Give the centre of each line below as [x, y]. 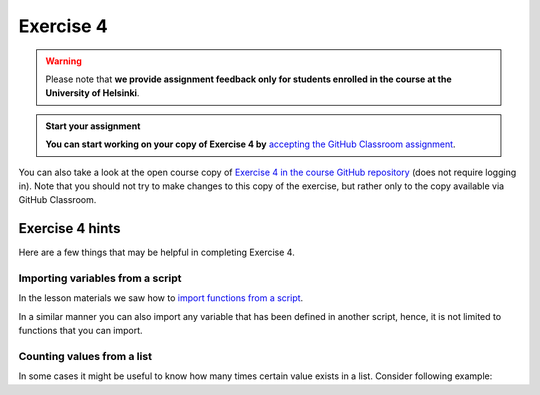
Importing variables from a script [100, 278]
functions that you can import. [81, 331]
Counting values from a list [85, 356]
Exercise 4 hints [69, 228]
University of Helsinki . [92, 93]
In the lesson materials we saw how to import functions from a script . [161, 298]
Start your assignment [93, 126]
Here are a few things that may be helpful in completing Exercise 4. [156, 252]
